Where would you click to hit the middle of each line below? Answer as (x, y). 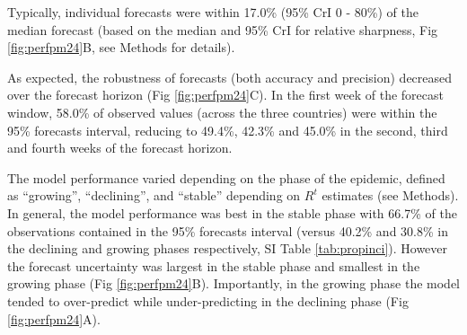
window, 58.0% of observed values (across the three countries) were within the (222, 112)
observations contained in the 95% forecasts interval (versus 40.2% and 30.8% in (228, 230)
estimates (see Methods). (390, 195)
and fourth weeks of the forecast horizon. (120, 148)
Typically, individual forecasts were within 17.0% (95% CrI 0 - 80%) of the (213, 12)
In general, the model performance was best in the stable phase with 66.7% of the (232, 212)
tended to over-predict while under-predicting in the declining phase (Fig (208, 300)
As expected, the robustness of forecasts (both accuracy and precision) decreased (230, 77)
